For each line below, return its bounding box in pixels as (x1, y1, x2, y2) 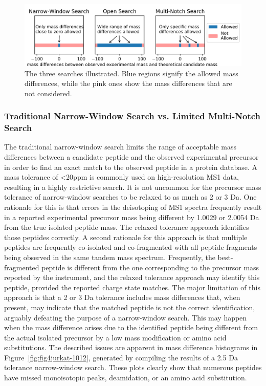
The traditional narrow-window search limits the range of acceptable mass (4, 141, 236, 152)
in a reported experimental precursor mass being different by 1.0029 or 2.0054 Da (4, 211, 259, 222)
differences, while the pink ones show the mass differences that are (25, 78, 232, 89)
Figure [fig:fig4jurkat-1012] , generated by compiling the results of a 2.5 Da (4, 352, 238, 362)
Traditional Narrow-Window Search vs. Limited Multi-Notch (4, 110, 261, 122)
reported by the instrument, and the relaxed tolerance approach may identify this (4, 272, 260, 283)
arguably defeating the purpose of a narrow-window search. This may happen (4, 312, 247, 323)
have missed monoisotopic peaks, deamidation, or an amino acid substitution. (4, 372, 247, 383)
